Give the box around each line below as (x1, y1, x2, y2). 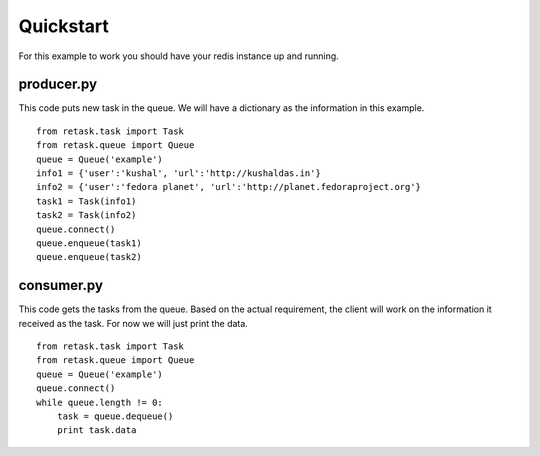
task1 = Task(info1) (36, 195, 137, 207)
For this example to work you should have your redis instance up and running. (18, 50, 339, 62)
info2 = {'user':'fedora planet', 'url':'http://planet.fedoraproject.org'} (36, 181, 422, 193)
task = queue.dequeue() (56, 411, 174, 422)
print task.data (56, 425, 137, 436)
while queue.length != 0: (36, 396, 164, 408)
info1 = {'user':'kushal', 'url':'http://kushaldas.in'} (36, 168, 322, 179)
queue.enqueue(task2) (36, 251, 142, 263)
